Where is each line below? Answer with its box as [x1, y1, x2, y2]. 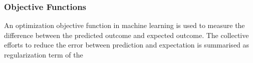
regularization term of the [4, 49, 83, 59]
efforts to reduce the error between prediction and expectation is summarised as [4, 39, 249, 50]
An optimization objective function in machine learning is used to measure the [4, 20, 245, 30]
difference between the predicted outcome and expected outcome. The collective [4, 29, 249, 40]
